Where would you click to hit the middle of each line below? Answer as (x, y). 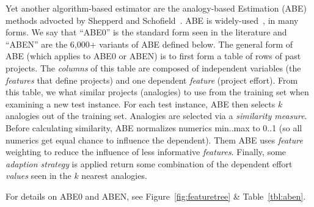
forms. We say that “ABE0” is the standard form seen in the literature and (146, 32)
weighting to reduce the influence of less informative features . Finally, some (146, 152)
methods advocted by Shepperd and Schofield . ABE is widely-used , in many (152, 20)
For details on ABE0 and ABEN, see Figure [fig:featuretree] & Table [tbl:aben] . (156, 196)
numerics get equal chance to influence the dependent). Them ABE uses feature (154, 140)
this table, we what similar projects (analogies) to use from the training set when (157, 92)
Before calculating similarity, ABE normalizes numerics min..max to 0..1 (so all (154, 127)
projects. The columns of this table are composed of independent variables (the (153, 67)
